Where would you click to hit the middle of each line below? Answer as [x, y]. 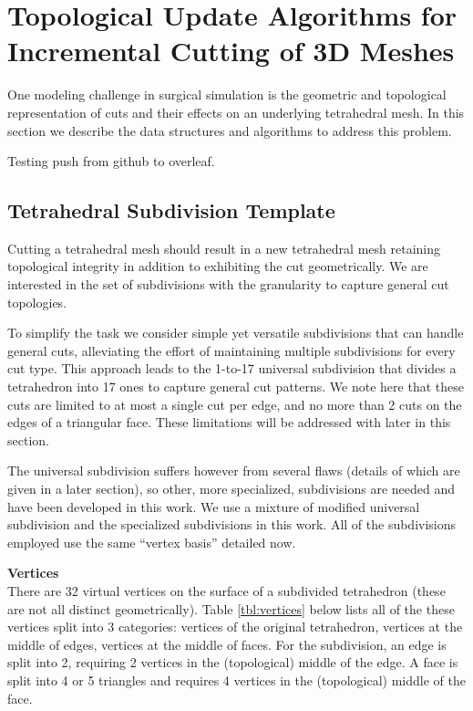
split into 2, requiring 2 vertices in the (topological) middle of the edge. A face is [233, 662]
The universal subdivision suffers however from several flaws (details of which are [234, 471]
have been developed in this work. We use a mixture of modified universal [214, 506]
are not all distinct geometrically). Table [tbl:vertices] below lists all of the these [231, 608]
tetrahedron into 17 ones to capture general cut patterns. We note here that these [236, 387]
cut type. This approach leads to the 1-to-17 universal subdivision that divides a [232, 368]
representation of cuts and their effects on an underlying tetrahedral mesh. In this [236, 112]
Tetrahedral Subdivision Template [171, 210]
